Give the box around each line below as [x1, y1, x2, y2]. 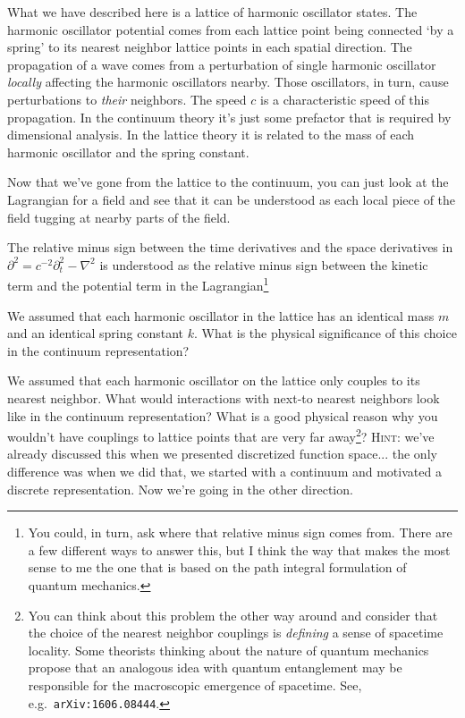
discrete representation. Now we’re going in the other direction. [7, 479, 353, 498]
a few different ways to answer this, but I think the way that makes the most [28, 540, 451, 559]
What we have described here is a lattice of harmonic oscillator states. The [7, 3, 418, 21]
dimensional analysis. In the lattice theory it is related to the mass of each [7, 125, 415, 144]
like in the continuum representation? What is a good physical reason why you [7, 406, 438, 425]
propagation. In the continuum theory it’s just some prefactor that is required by [7, 107, 452, 126]
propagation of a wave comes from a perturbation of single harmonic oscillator [7, 55, 436, 73]
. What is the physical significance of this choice [193, 324, 457, 342]
